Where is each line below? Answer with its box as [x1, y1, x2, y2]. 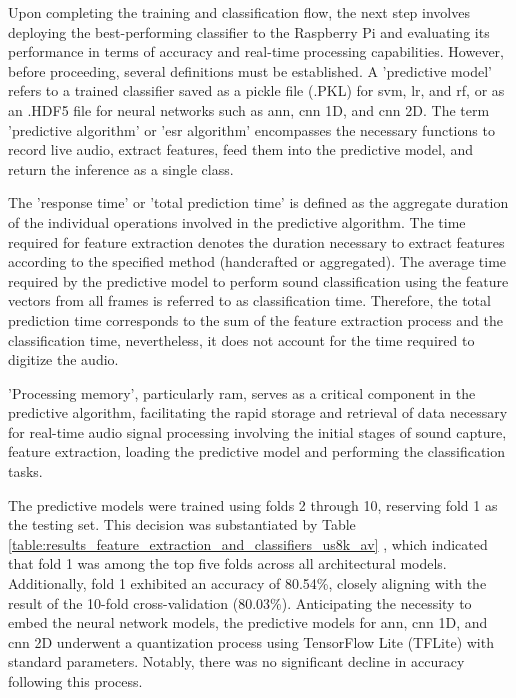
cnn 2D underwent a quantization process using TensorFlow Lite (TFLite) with [8, 631, 494, 652]
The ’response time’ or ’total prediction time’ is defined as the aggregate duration [8, 192, 509, 213]
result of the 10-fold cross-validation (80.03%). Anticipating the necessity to [8, 592, 472, 613]
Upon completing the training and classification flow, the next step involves [8, 2, 470, 22]
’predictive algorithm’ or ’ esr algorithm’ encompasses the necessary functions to [8, 119, 495, 140]
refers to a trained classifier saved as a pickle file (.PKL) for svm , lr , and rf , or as [8, 80, 505, 101]
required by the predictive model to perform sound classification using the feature [8, 270, 509, 291]
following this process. [8, 671, 143, 691]
